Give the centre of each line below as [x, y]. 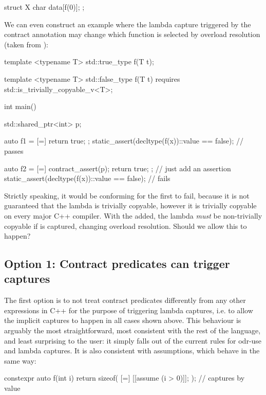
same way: [20, 360]
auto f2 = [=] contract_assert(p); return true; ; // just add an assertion [118, 168]
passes [14, 150]
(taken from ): [26, 44]
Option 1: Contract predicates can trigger [117, 264]
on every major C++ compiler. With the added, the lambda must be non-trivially [133, 215]
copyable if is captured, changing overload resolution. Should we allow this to [126, 226]
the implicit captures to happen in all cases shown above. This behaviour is [123, 320]
